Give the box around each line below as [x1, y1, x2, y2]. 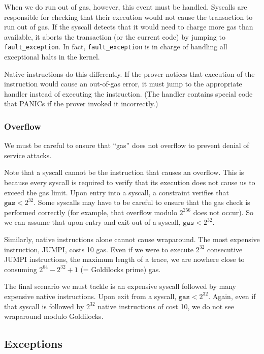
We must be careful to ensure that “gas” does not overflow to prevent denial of [4, 140, 249, 151]
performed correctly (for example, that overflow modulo [4, 206, 177, 217]
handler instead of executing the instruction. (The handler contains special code [4, 88, 253, 99]
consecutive [207, 244, 243, 254]
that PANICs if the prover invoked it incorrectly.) [4, 98, 158, 109]
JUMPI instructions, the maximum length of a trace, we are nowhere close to [4, 254, 245, 264]
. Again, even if [208, 290, 256, 301]
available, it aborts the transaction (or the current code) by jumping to [4, 31, 225, 42]
